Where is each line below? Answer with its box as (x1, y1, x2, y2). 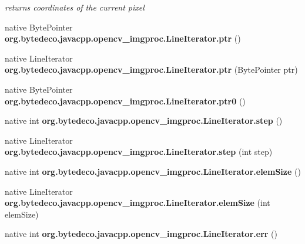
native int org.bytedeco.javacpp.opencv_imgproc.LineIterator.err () (5, 228, 277, 240)
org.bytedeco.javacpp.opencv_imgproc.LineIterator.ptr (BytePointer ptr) (5, 63, 298, 76)
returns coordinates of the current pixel (5, 1, 145, 13)
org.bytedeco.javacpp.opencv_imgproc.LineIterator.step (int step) (5, 145, 273, 158)
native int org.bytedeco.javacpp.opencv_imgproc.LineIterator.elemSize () (5, 165, 301, 177)
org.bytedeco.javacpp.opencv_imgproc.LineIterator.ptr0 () (5, 94, 246, 107)
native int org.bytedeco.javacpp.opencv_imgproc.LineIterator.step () (5, 114, 283, 127)
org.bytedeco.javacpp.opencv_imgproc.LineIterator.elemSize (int (5, 196, 270, 209)
